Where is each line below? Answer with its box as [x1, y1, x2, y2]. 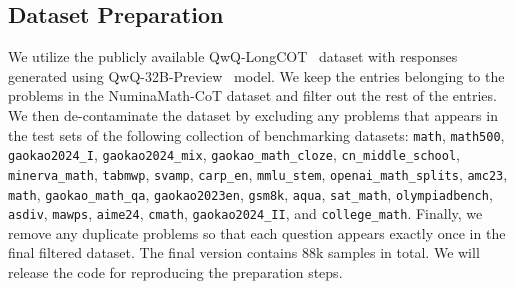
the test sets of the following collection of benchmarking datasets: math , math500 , [8, 124, 505, 145]
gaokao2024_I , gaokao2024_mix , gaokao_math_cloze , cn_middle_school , [8, 144, 460, 165]
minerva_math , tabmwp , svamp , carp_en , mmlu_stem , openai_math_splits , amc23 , [8, 163, 508, 184]
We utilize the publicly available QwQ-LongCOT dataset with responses [8, 46, 458, 67]
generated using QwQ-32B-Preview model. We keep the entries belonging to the [8, 65, 505, 86]
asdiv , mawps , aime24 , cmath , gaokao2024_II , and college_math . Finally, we [8, 203, 483, 224]
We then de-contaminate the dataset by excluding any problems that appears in [8, 104, 498, 125]
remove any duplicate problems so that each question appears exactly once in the [8, 222, 506, 243]
